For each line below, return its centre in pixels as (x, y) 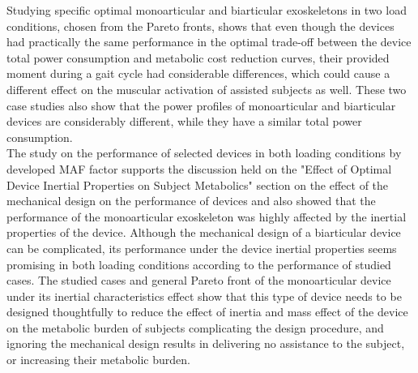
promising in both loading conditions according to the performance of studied (199, 264)
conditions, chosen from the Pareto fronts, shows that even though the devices (200, 26)
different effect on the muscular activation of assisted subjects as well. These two (207, 89)
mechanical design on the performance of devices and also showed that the (191, 201)
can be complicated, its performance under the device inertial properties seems (202, 248)
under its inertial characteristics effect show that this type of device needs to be (204, 296)
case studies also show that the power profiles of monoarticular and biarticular (201, 105)
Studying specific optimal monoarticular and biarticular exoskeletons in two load (207, 10)
